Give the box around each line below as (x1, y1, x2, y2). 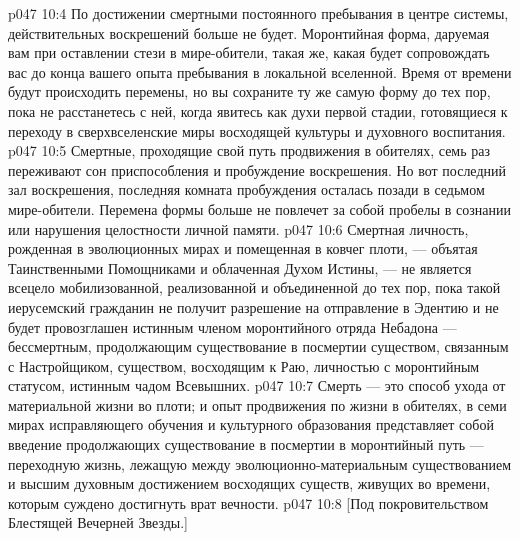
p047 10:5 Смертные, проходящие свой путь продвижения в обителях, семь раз (8, 140, 491, 161)
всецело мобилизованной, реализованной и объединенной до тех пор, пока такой (8, 277, 501, 298)
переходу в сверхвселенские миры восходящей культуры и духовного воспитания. (8, 120, 506, 141)
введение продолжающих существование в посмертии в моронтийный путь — (8, 434, 484, 455)
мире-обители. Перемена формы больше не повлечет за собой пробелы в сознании (8, 198, 511, 219)
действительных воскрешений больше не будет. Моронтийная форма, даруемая (8, 22, 490, 43)
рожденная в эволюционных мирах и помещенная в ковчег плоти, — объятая (8, 238, 478, 259)
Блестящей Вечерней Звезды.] (8, 512, 188, 533)
